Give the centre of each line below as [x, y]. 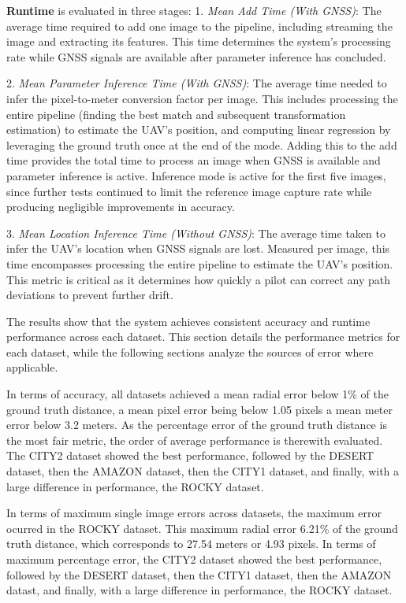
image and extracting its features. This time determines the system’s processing [199, 41]
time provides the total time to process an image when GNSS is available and [194, 160]
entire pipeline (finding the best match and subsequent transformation [176, 114]
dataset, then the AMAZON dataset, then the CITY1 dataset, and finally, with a [203, 471]
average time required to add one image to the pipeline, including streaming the [199, 26]
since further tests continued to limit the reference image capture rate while [189, 191]
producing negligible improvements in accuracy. [121, 207]
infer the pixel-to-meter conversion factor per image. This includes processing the [202, 98]
